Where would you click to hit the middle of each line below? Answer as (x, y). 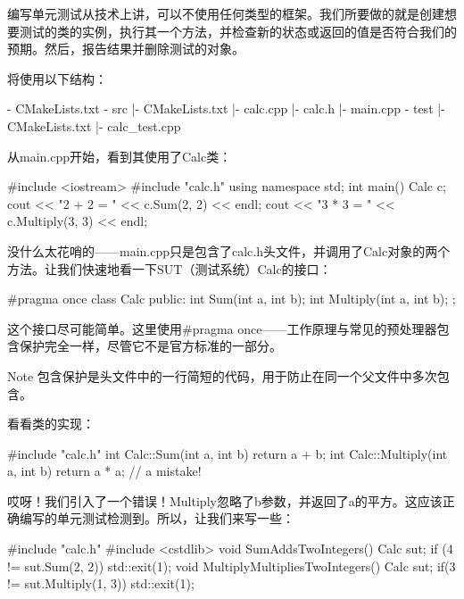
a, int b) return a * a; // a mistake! (104, 471)
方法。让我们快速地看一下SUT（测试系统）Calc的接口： (170, 268)
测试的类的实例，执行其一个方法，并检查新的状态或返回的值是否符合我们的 (238, 31)
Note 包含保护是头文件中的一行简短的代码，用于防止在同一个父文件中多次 (222, 375)
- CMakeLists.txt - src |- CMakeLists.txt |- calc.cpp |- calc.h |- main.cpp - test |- (226, 108)
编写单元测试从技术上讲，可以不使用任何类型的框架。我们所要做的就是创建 (226, 13)
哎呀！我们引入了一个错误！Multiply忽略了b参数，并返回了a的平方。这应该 (225, 500)
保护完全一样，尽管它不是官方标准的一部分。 (150, 346)
